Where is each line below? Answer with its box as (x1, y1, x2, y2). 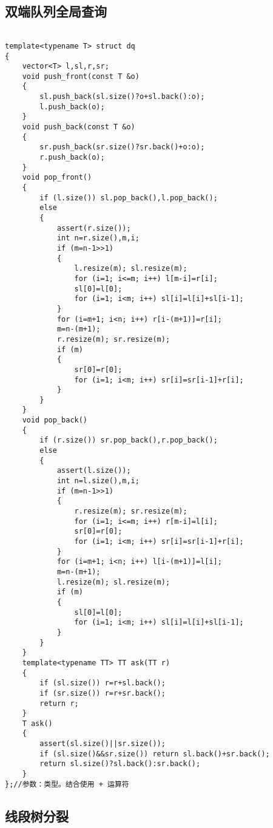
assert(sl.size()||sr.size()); (39, 739, 166, 748)
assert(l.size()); (56, 466, 131, 475)
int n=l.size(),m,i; (56, 477, 140, 486)
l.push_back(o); (39, 102, 105, 111)
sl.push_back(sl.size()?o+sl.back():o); (39, 92, 205, 101)
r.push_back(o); (39, 153, 105, 162)
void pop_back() (22, 416, 88, 425)
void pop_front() (22, 173, 92, 182)
